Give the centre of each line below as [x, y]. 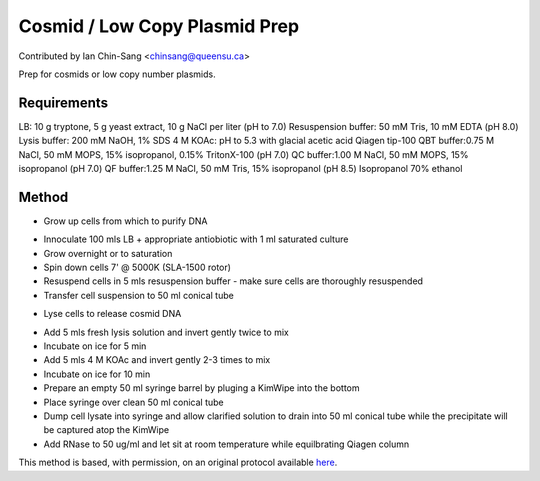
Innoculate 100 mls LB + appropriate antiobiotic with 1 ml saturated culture [196, 239]
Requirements [63, 102]
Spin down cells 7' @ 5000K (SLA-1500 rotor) [137, 267]
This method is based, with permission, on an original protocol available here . [178, 462]
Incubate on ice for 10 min [97, 374]
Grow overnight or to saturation [108, 253]
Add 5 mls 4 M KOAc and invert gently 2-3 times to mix [157, 360]
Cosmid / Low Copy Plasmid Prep [159, 26]
